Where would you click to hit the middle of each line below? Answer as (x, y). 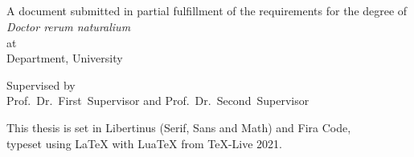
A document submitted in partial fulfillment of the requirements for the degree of (207, 11)
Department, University (65, 58)
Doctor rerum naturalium (69, 26)
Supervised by (41, 85)
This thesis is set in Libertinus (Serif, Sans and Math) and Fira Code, (179, 127)
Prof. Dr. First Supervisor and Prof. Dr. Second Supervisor (158, 101)
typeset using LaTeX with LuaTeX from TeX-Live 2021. (144, 143)
